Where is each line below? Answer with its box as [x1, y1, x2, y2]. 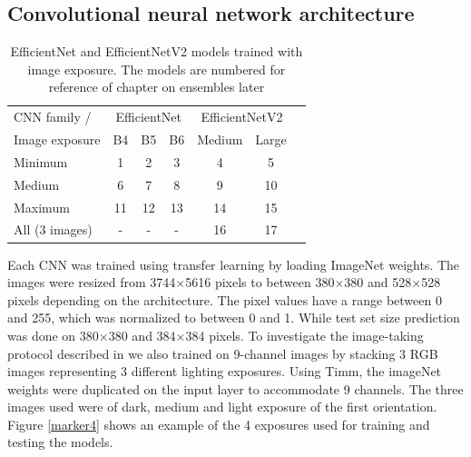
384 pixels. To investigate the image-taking [185, 325, 424, 344]
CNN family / [14, 107, 92, 126]
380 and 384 [108, 325, 176, 344]
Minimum [14, 152, 68, 171]
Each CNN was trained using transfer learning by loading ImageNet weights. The [7, 254, 460, 273]
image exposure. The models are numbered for [27, 59, 286, 78]
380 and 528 [344, 273, 412, 292]
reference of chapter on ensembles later [48, 77, 265, 96]
